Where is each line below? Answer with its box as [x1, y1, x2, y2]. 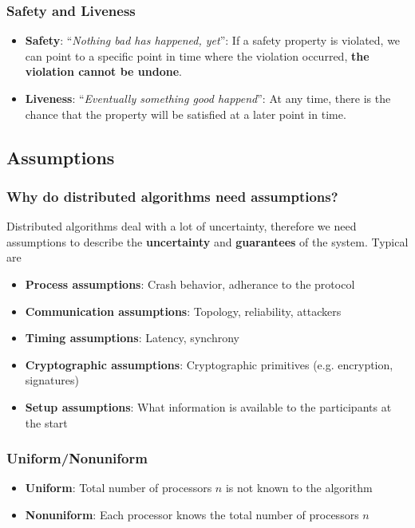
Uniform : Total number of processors [25, 479, 212, 496]
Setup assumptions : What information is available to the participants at [25, 398, 392, 415]
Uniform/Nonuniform [6, 448, 148, 468]
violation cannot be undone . [25, 63, 182, 80]
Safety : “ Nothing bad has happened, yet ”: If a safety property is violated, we [25, 32, 401, 49]
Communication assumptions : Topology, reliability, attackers [25, 302, 342, 319]
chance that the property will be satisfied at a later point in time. [25, 105, 346, 122]
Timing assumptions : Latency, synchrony [25, 329, 239, 346]
